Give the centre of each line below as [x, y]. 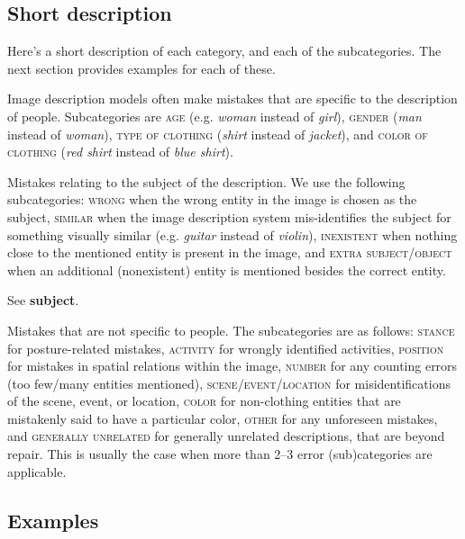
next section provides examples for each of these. [141, 68]
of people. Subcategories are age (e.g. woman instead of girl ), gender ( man [214, 116]
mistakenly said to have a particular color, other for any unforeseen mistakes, [223, 418]
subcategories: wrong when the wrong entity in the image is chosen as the [212, 199]
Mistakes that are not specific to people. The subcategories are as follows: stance [231, 330]
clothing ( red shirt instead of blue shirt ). [120, 152]
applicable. [37, 471]
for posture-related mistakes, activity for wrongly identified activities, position [226, 348]
